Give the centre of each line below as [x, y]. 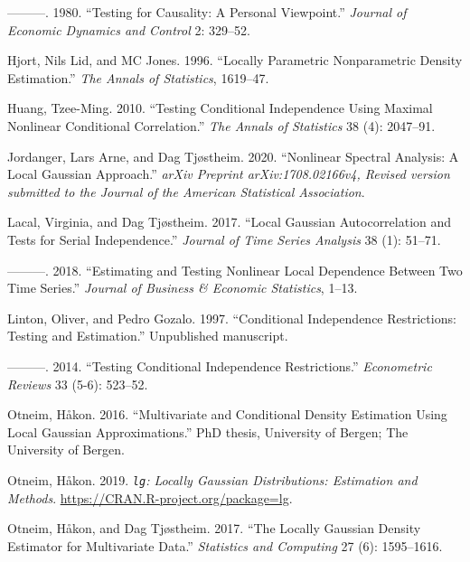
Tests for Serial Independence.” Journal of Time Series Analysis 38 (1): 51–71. [224, 239]
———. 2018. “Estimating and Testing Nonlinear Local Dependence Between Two [235, 270]
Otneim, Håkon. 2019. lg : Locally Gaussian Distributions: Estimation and [212, 479]
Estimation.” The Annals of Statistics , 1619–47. [138, 77]
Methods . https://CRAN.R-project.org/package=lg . [150, 497]
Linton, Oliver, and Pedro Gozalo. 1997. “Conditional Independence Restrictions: [232, 318]
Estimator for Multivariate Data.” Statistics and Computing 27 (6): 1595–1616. [225, 545]
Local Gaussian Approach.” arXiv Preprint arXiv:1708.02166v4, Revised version [229, 174]
